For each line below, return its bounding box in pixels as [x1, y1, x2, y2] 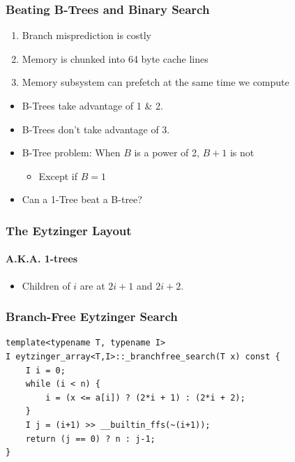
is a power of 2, [134, 145, 199, 160]
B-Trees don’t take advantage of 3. [22, 121, 170, 136]
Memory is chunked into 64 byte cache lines [22, 51, 209, 66]
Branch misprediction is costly [22, 28, 152, 43]
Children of [22, 278, 70, 292]
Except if [38, 168, 78, 183]
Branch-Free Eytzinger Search [6, 308, 178, 325]
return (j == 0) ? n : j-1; [25, 433, 156, 444]
